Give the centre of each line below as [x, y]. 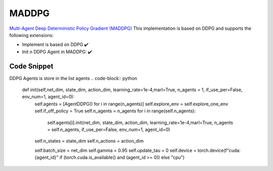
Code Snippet [31, 66]
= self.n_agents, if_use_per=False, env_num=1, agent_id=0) [109, 130]
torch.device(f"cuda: [219, 150]
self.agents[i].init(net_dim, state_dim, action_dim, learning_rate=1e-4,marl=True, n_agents [140, 122]
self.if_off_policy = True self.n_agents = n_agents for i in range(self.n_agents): [115, 111]
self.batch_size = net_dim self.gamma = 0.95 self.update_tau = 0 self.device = [116, 150]
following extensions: [32, 35]
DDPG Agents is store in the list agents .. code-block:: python [73, 78]
